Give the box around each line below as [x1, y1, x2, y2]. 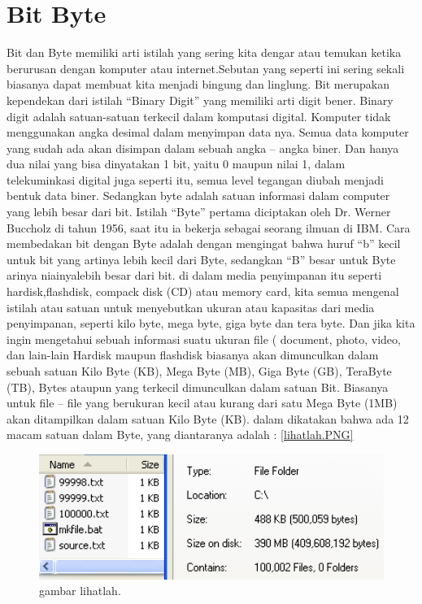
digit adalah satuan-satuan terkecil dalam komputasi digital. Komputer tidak [7, 107, 391, 124]
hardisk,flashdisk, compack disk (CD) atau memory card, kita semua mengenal [7, 283, 399, 300]
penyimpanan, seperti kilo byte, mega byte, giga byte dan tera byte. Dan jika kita [7, 315, 415, 332]
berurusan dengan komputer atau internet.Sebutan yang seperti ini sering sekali [7, 59, 405, 76]
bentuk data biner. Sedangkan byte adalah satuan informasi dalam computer [7, 187, 390, 204]
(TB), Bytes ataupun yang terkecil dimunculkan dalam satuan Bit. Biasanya [7, 378, 389, 395]
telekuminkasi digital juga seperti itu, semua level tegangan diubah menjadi [7, 171, 384, 188]
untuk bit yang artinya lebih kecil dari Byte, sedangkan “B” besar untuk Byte [7, 250, 396, 267]
